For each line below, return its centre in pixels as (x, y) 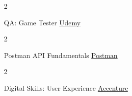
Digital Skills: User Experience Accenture (66, 87)
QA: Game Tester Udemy (42, 22)
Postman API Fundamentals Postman (61, 55)
